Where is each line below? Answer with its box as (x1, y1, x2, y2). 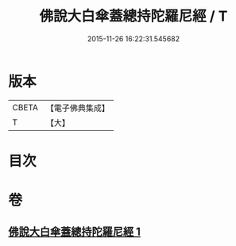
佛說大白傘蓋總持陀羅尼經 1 (8, 225, 141, 239)
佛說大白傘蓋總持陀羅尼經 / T (39, 7, 228, 25)
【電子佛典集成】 (45, 102, 110, 113)
